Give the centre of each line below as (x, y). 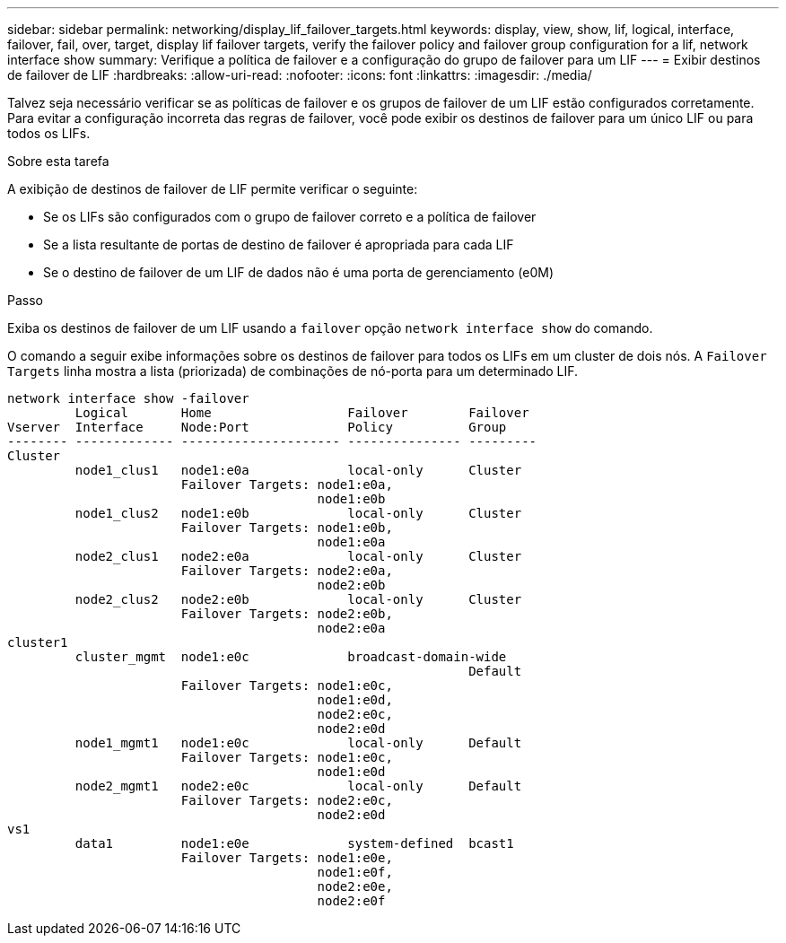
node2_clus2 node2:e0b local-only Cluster (298, 599)
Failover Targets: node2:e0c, (287, 800)
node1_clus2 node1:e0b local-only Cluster (298, 513)
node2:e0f (351, 901)
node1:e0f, (355, 872)
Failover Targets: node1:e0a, (287, 485)
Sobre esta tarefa (58, 161)
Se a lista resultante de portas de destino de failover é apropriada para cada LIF (279, 244)
